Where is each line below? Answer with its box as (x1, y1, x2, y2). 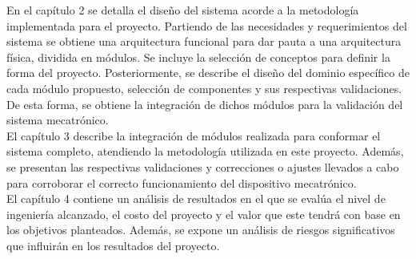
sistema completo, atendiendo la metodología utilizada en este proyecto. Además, (6, 143, 404, 160)
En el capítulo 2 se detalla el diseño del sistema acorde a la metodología (6, 2, 359, 18)
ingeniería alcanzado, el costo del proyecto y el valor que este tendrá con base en (6, 205, 401, 222)
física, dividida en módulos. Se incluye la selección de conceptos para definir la (6, 48, 390, 65)
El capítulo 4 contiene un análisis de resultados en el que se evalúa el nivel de (6, 190, 386, 207)
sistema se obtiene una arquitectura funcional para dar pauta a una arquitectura (6, 33, 402, 50)
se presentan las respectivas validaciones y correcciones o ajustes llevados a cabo (6, 158, 399, 175)
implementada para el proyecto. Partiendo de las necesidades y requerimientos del (6, 17, 407, 34)
